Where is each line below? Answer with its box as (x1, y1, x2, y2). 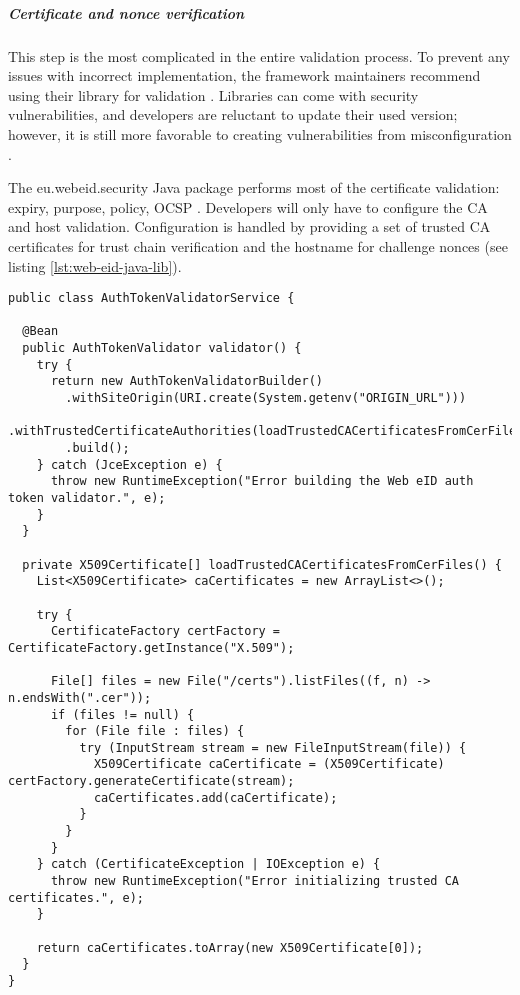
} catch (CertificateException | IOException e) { (36, 857, 381, 872)
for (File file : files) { (65, 724, 245, 739)
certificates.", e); (8, 890, 145, 905)
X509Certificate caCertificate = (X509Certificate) (93, 757, 445, 772)
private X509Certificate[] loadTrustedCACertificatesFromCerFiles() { (22, 557, 502, 572)
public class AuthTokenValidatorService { (8, 291, 295, 306)
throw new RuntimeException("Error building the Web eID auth (50, 474, 474, 489)
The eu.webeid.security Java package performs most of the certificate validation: (8, 177, 500, 198)
